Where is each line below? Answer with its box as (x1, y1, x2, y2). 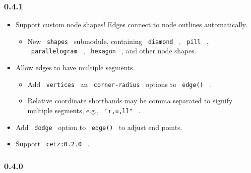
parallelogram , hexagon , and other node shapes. (31, 45, 196, 56)
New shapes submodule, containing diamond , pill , (27, 36, 209, 46)
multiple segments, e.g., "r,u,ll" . (27, 105, 141, 115)
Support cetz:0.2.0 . (15, 138, 90, 149)
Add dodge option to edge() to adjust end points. (15, 122, 182, 132)
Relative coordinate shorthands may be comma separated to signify (27, 95, 233, 106)
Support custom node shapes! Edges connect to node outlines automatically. (15, 19, 248, 30)
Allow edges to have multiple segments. (15, 62, 135, 73)
